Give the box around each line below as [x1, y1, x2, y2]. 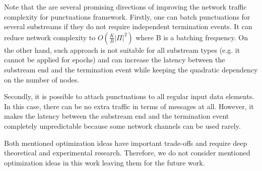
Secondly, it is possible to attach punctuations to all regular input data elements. [4, 91, 254, 102]
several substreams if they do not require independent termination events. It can [4, 21, 252, 32]
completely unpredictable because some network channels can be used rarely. [4, 120, 241, 131]
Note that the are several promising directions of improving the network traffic [4, 2, 247, 12]
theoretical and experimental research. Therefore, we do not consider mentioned [4, 147, 250, 158]
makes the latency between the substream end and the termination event [4, 111, 229, 121]
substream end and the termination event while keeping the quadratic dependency [4, 64, 258, 74]
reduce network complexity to [4, 32, 96, 42]
